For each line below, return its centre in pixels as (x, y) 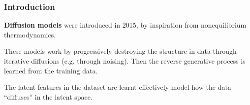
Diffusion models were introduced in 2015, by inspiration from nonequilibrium (125, 25)
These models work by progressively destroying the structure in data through (120, 51)
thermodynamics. (30, 34)
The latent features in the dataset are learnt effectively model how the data (118, 87)
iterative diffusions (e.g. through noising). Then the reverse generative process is (125, 61)
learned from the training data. (51, 70)
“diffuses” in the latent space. (48, 96)
